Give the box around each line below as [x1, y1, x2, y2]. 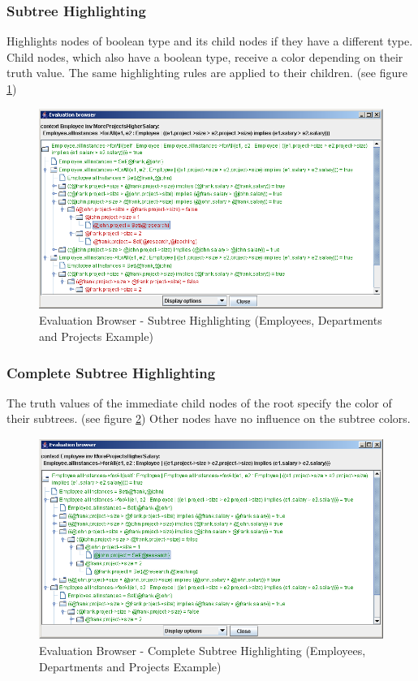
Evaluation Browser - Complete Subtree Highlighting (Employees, [39, 641, 366, 658]
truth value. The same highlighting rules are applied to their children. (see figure [6, 64, 407, 81]
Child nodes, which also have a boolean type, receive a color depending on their [6, 48, 403, 65]
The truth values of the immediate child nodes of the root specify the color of [6, 394, 392, 411]
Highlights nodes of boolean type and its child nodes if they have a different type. [6, 32, 413, 50]
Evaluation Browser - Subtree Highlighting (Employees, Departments [39, 312, 382, 329]
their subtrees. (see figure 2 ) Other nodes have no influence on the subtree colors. [6, 410, 411, 427]
